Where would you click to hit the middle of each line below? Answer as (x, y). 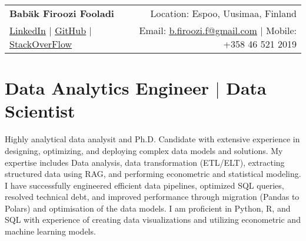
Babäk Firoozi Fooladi (62, 13)
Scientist (40, 111)
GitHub (71, 30)
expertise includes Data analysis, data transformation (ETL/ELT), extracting (145, 162)
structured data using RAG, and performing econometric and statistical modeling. (153, 174)
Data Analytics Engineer (107, 88)
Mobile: (281, 30)
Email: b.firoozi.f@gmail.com (198, 30)
